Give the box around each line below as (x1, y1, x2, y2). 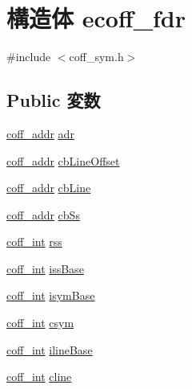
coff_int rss (6, 233, 62, 250)
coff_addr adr (6, 125, 74, 141)
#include (6, 48, 51, 65)
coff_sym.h (69, 48, 124, 65)
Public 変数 (6, 88, 101, 113)
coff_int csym (6, 314, 74, 331)
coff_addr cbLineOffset (6, 152, 120, 169)
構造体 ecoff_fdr (6, 2, 186, 35)
